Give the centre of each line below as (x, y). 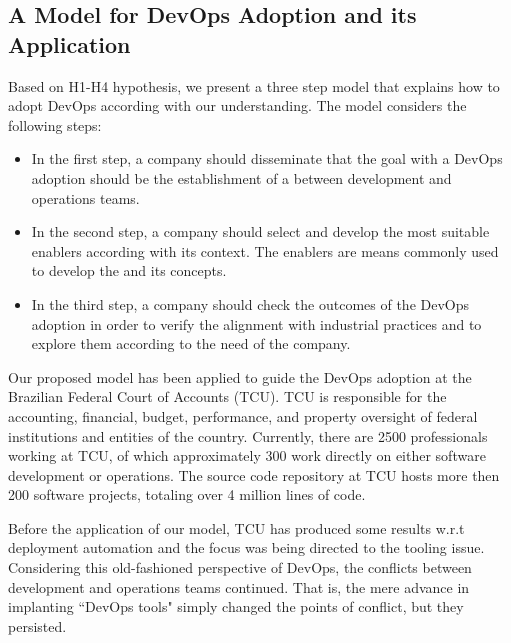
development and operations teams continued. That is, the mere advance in (239, 586)
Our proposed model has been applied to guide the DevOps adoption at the (240, 376)
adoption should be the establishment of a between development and (241, 177)
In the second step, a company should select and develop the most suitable (260, 231)
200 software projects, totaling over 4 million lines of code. (187, 494)
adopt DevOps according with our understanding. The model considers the (237, 105)
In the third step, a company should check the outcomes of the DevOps (250, 303)
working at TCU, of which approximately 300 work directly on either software (247, 455)
